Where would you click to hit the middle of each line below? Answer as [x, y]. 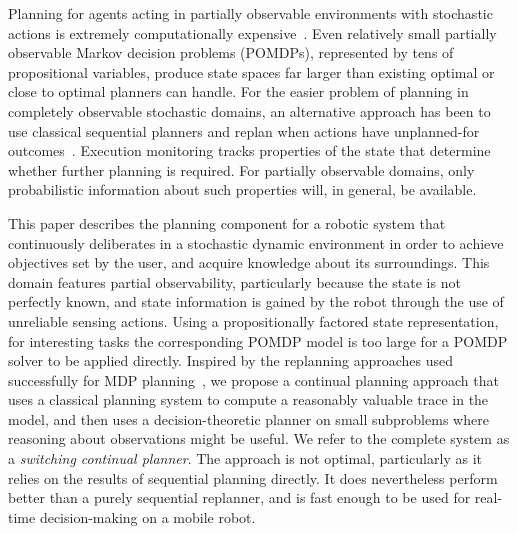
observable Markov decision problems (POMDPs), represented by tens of [231, 52]
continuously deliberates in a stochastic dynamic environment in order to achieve [256, 242]
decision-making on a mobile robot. [147, 516]
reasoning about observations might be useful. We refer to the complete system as [259, 438]
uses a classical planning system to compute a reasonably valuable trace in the [248, 399]
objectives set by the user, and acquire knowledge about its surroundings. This [249, 262]
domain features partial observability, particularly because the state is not [234, 281]
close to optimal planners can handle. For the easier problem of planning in [238, 91]
